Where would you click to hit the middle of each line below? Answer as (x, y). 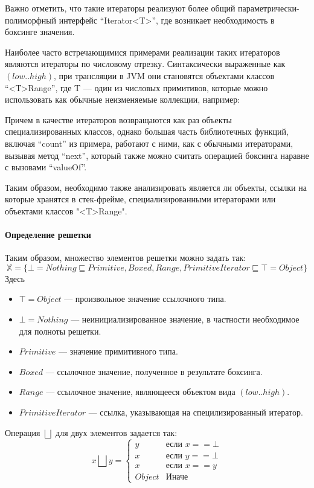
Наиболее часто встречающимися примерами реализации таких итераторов (143, 52)
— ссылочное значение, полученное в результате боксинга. (154, 371)
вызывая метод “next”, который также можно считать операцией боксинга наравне (157, 155)
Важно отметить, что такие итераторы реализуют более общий (120, 8)
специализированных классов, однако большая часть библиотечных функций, (147, 131)
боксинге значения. (40, 32)
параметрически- (269, 8)
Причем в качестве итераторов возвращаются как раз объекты (118, 119)
